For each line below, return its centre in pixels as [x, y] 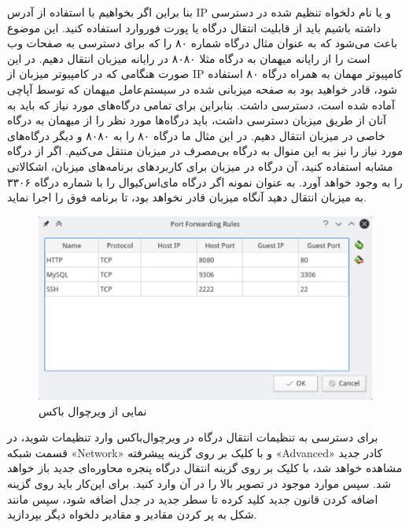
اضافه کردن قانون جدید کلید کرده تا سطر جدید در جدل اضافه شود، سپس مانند [193, 498]
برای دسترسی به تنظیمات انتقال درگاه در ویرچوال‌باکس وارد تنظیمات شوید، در [193, 437]
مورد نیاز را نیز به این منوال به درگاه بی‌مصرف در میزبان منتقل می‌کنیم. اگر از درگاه [205, 151]
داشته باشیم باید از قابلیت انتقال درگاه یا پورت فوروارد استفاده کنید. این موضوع [194, 27]
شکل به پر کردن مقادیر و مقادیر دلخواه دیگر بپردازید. [132, 514]
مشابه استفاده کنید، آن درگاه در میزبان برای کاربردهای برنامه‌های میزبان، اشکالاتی [200, 166]
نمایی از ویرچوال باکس [93, 410]
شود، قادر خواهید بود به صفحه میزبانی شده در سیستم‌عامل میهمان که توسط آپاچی [203, 89]
